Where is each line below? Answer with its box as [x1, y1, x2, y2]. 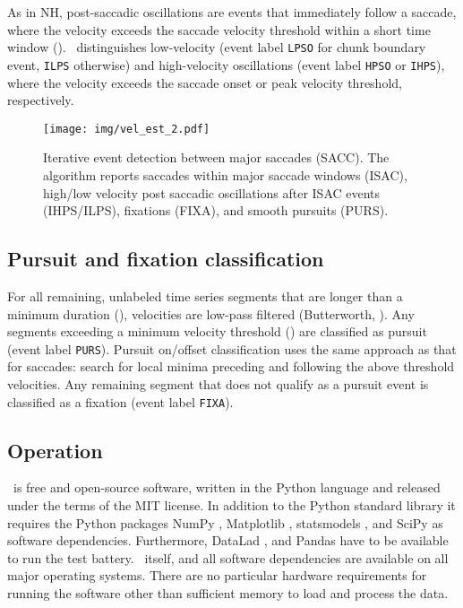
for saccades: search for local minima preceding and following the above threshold [7, 357, 455, 376]
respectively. [7, 91, 74, 109]
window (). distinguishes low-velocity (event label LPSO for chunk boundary [7, 38, 426, 56]
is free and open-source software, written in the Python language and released [13, 478, 441, 497]
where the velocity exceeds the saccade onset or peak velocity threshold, [7, 73, 402, 91]
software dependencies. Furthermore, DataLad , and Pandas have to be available [7, 531, 449, 550]
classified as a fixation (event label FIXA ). [7, 392, 234, 411]
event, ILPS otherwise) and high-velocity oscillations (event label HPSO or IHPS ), [7, 55, 445, 74]
